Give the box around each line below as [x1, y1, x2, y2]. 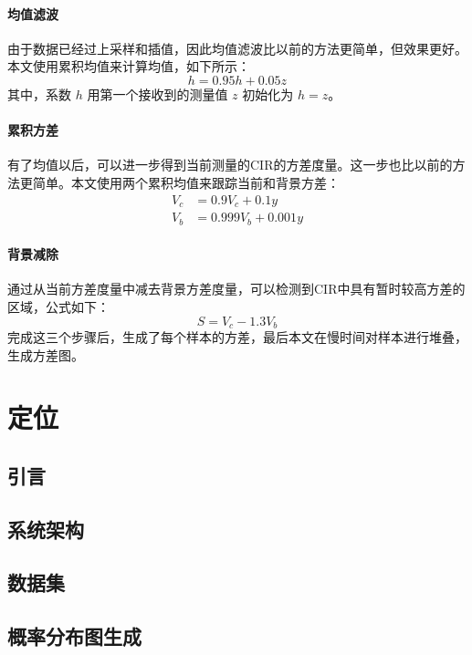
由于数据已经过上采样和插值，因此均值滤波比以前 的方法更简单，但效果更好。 [7, 38, 467, 57]
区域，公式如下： [7, 296, 110, 316]
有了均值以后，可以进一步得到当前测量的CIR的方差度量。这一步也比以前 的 [7, 155, 453, 174]
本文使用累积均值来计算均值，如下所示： [7, 57, 250, 76]
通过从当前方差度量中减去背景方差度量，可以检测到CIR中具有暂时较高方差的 [7, 279, 466, 298]
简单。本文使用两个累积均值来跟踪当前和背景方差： [32, 172, 340, 192]
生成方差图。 [7, 345, 84, 364]
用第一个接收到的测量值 [87, 84, 228, 103]
